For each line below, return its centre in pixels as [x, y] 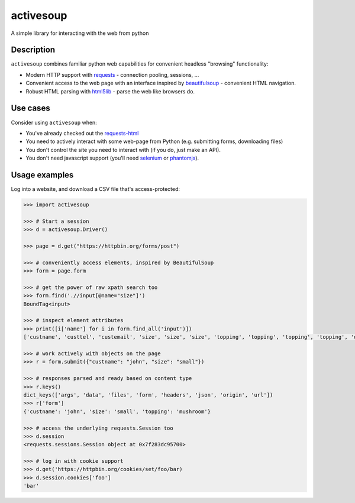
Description [33, 50]
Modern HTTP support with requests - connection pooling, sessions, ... [112, 74]
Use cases [30, 108]
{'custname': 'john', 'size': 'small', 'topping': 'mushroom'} [117, 411]
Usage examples [42, 175]
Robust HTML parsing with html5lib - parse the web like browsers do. [110, 91]
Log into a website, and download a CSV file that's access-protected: [96, 189]
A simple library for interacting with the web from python [80, 33]
